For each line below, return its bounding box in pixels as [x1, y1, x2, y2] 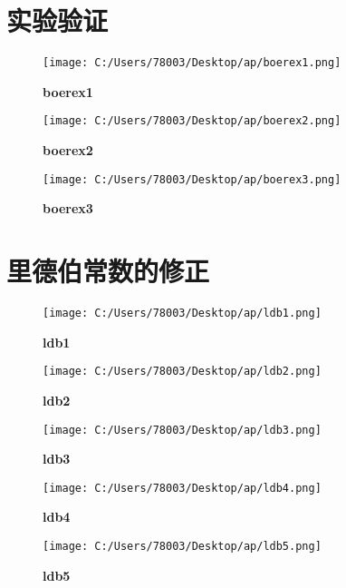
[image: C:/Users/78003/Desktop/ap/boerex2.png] [43, 114, 341, 128]
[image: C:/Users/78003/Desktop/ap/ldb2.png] [43, 365, 322, 378]
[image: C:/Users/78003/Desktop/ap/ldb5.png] [43, 540, 322, 553]
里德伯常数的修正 [6, 252, 210, 289]
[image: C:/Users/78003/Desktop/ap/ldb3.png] [43, 423, 322, 436]
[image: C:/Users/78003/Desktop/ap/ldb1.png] [43, 307, 322, 319]
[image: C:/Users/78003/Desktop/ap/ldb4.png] [43, 481, 322, 495]
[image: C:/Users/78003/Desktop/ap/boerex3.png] [43, 172, 341, 186]
